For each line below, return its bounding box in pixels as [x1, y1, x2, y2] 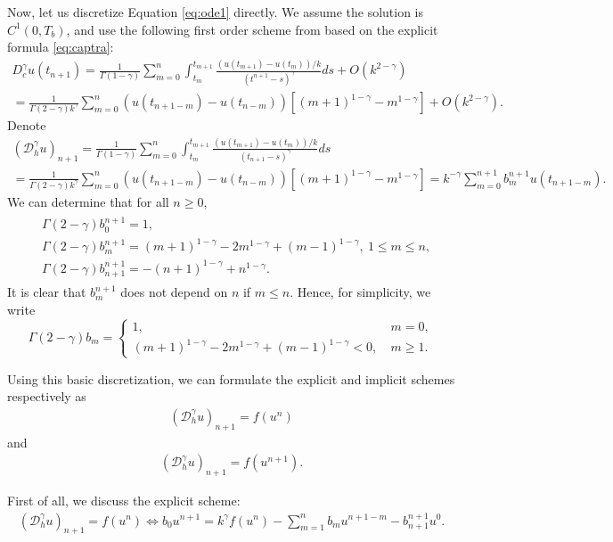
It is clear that [7, 283, 86, 301]
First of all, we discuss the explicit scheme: [7, 490, 241, 509]
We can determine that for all [7, 192, 169, 210]
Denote [7, 116, 46, 135]
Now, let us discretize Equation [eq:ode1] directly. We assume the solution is [7, 3, 424, 21]
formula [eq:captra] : [7, 37, 114, 56]
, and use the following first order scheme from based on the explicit [66, 20, 438, 38]
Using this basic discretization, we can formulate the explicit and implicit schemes [7, 369, 455, 388]
